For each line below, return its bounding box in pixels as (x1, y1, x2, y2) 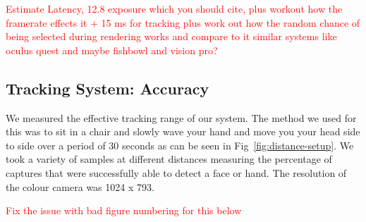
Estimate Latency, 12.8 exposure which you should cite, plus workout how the (6, 1, 343, 16)
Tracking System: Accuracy (6, 77, 209, 99)
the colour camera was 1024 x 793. (6, 179, 154, 194)
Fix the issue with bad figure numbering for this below (6, 203, 242, 218)
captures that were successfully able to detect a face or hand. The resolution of (6, 165, 347, 180)
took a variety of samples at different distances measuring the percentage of (6, 152, 332, 166)
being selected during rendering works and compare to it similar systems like (6, 29, 337, 44)
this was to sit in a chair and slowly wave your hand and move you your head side (6, 124, 360, 139)
